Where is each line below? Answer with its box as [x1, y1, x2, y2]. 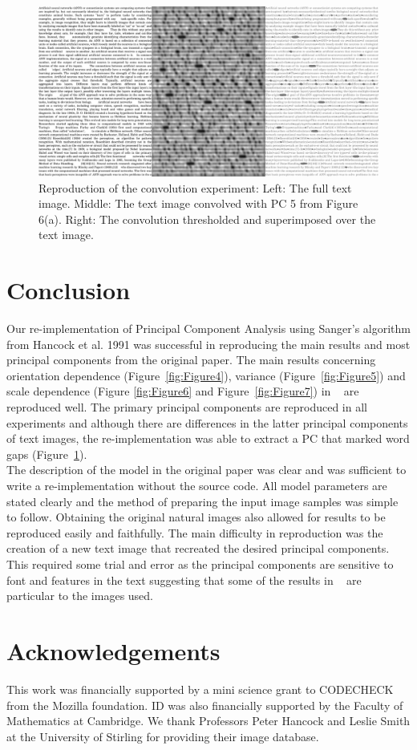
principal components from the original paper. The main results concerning [6, 351, 376, 368]
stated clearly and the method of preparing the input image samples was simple [6, 493, 399, 509]
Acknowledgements [6, 634, 221, 667]
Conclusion [6, 274, 131, 306]
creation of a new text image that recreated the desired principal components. [6, 540, 390, 557]
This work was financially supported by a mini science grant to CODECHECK [6, 680, 394, 697]
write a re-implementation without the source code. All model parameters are [6, 477, 387, 494]
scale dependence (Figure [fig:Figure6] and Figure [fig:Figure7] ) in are [6, 383, 359, 399]
